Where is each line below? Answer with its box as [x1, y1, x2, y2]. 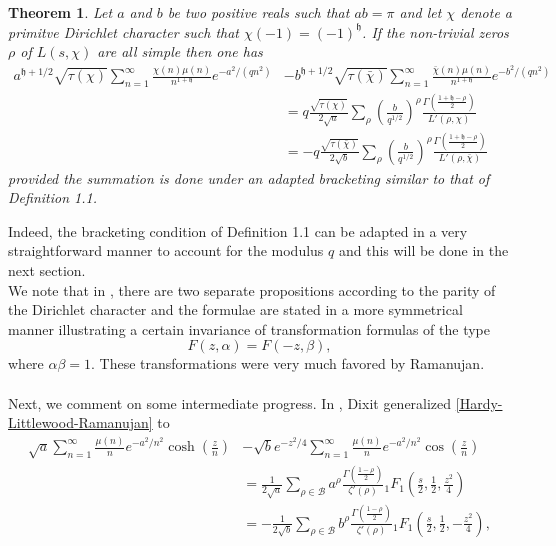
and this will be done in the [338, 240, 509, 261]
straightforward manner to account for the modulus [8, 240, 324, 261]
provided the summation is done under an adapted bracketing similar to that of [8, 167, 490, 188]
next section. [8, 259, 86, 280]
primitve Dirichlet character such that [8, 21, 239, 42]
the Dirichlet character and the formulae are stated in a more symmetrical [8, 299, 463, 320]
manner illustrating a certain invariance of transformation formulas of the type [8, 318, 490, 339]
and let [399, 2, 442, 22]
